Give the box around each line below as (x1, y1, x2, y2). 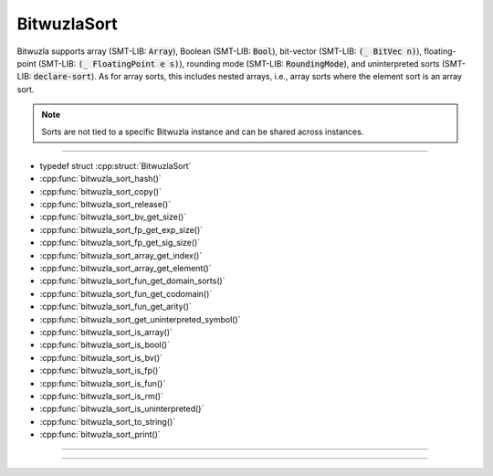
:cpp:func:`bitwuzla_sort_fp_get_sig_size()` (39, 238, 201, 249)
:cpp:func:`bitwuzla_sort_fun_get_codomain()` (39, 288, 213, 299)
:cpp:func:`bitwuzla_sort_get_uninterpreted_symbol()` (39, 313, 241, 324)
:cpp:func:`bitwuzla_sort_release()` (39, 199, 172, 210)
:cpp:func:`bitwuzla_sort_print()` (39, 429, 162, 440)
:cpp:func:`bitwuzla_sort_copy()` (39, 185, 162, 196)
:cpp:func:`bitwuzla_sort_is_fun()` (39, 377, 166, 388)
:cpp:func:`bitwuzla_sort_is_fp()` (39, 365, 162, 376)
